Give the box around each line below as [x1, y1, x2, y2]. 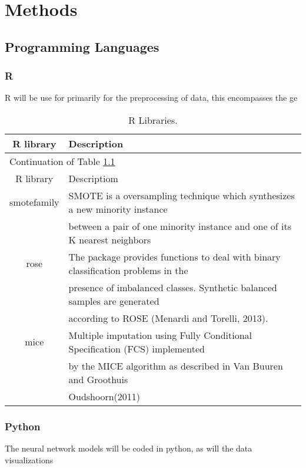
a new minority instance [68, 202, 168, 216]
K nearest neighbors [68, 232, 151, 246]
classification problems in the [68, 263, 188, 277]
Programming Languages [5, 37, 159, 55]
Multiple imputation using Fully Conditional [68, 328, 252, 342]
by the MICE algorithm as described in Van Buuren [68, 358, 283, 373]
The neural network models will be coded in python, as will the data [5, 442, 252, 454]
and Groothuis [68, 372, 128, 386]
